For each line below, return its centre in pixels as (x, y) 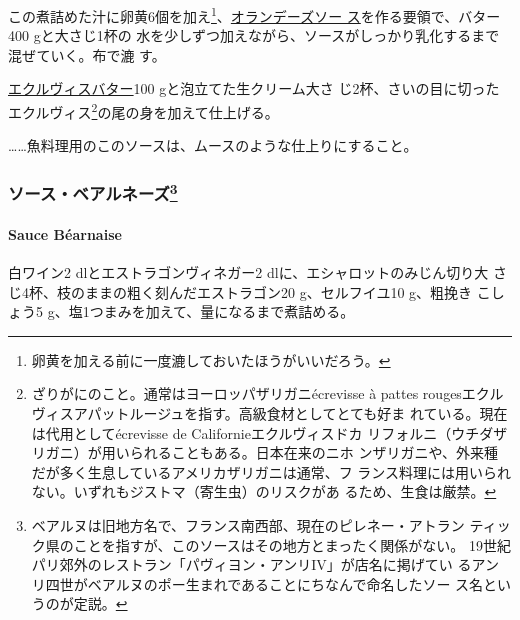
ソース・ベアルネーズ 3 (93, 192)
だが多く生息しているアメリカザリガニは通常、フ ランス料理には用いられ (271, 471)
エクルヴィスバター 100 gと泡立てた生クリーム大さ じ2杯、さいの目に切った (254, 88)
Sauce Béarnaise (65, 233)
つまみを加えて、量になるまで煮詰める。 (222, 311)
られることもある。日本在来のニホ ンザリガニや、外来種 (314, 452)
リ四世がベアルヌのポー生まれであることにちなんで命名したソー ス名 (257, 583)
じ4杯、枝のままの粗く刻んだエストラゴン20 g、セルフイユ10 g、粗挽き (240, 291)
